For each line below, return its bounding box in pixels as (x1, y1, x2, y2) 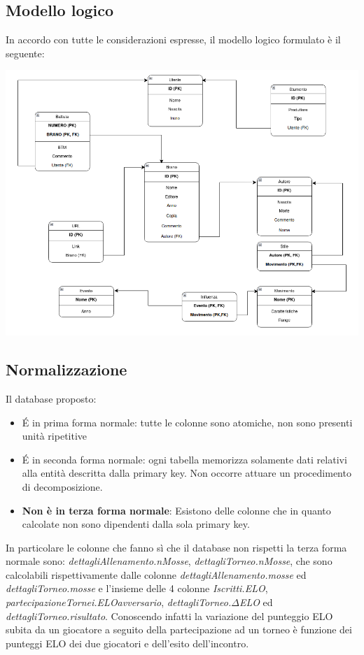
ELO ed (239, 595, 273, 610)
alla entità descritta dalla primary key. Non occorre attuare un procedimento (22, 466, 351, 480)
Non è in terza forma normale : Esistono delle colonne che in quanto (22, 503, 331, 517)
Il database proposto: (6, 391, 97, 405)
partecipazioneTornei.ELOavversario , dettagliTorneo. (6, 595, 232, 610)
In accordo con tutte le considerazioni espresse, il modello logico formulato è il (6, 32, 341, 47)
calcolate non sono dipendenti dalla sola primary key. (22, 517, 250, 531)
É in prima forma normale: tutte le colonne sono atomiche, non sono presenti (22, 415, 353, 429)
